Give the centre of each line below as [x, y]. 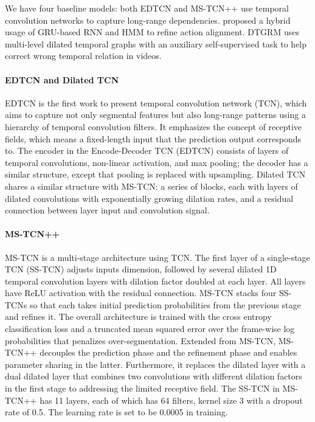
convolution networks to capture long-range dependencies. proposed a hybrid [148, 20]
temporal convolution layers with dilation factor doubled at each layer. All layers [155, 281]
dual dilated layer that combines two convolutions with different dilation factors [154, 376]
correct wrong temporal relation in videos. [83, 56]
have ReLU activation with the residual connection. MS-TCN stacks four [141, 293]
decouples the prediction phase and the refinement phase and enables [168, 352]
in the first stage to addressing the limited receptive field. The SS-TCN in [142, 388]
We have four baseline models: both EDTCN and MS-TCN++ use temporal [147, 8]
